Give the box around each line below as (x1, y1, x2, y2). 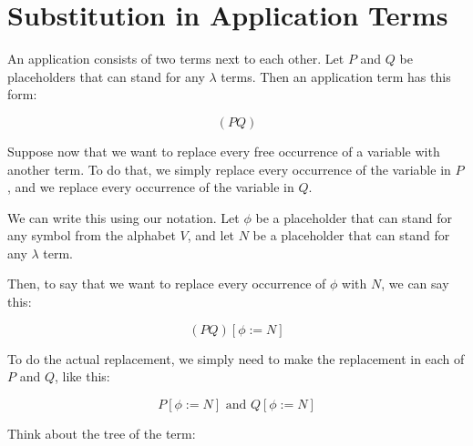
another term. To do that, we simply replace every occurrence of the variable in (7, 159, 451, 178)
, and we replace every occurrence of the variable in (7, 177, 294, 197)
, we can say (381, 274, 449, 293)
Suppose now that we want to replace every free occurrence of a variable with (7, 141, 440, 160)
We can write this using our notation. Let (7, 208, 240, 227)
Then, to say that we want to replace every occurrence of (7, 274, 326, 293)
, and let (187, 226, 235, 245)
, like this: (54, 367, 110, 386)
